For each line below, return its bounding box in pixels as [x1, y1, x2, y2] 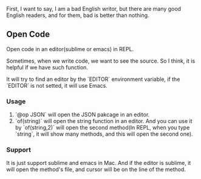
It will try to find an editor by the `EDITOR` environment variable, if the [6, 75, 180, 83]
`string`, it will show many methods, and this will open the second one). [15, 130, 193, 138]
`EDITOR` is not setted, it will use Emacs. [6, 82, 107, 89]
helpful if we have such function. [6, 63, 88, 71]
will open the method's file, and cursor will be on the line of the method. [6, 166, 186, 173]
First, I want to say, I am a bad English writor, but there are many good [6, 5, 181, 12]
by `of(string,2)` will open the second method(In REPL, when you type [15, 124, 190, 132]
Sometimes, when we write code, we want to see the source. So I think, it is [6, 57, 196, 65]
